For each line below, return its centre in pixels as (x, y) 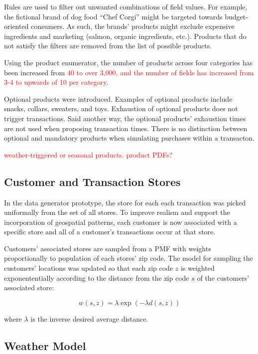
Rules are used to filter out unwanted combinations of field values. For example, (126, 6)
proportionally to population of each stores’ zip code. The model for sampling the (129, 258)
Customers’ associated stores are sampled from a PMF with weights (108, 248)
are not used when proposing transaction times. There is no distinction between (126, 128)
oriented (16, 26)
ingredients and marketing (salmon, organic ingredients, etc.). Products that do (125, 36)
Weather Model (45, 345)
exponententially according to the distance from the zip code (97, 277)
